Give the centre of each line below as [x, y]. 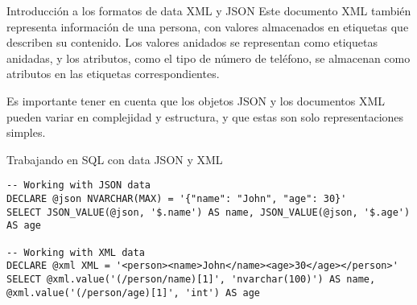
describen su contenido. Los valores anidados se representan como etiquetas [192, 42]
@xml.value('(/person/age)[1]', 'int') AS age [133, 293]
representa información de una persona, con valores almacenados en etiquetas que [208, 26]
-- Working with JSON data [78, 185]
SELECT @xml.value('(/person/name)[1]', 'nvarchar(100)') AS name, [191, 279]
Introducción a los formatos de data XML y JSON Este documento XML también [209, 10]
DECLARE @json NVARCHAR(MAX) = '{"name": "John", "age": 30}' [177, 199]
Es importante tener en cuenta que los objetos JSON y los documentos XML [196, 100]
